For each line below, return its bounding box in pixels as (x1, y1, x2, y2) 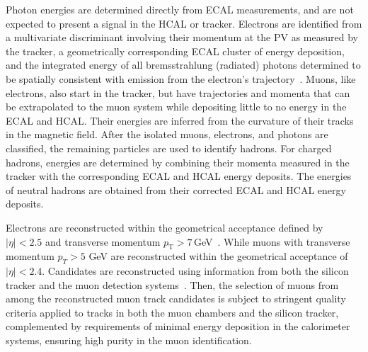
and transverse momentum (45, 234, 161, 249)
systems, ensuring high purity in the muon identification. (6, 333, 252, 348)
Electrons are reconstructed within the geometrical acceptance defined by (6, 220, 323, 234)
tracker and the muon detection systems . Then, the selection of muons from (6, 277, 339, 292)
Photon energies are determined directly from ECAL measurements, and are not (6, 2, 354, 16)
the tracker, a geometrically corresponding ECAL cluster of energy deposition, (6, 43, 345, 58)
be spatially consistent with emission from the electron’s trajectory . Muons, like (6, 71, 356, 86)
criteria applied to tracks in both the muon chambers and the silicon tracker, (6, 305, 339, 319)
